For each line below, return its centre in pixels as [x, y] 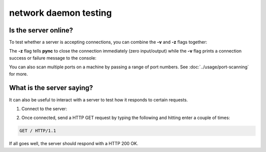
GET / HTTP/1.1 [38, 131]
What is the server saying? [51, 88]
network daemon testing [60, 13]
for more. [18, 74]
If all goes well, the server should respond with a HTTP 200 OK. [74, 144]
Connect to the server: [44, 109]
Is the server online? [41, 30]
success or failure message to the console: [53, 58]
